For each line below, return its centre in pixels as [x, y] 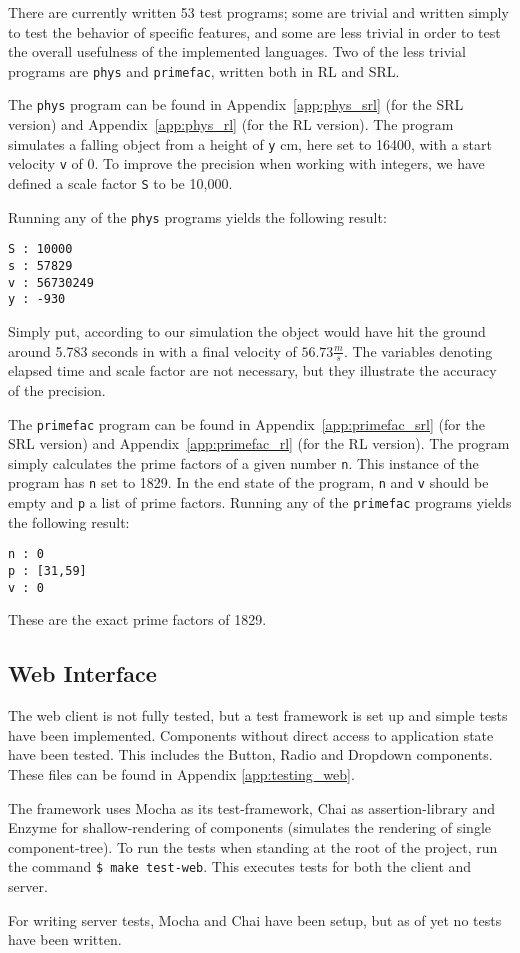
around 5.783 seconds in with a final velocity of [152, 350]
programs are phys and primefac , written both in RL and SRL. [204, 70]
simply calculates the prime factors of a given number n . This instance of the [243, 462]
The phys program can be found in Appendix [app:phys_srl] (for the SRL [236, 104]
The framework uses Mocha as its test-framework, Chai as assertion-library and [251, 807]
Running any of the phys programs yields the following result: [197, 216]
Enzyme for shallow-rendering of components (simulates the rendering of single [249, 827]
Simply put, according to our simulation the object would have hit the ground [247, 330]
